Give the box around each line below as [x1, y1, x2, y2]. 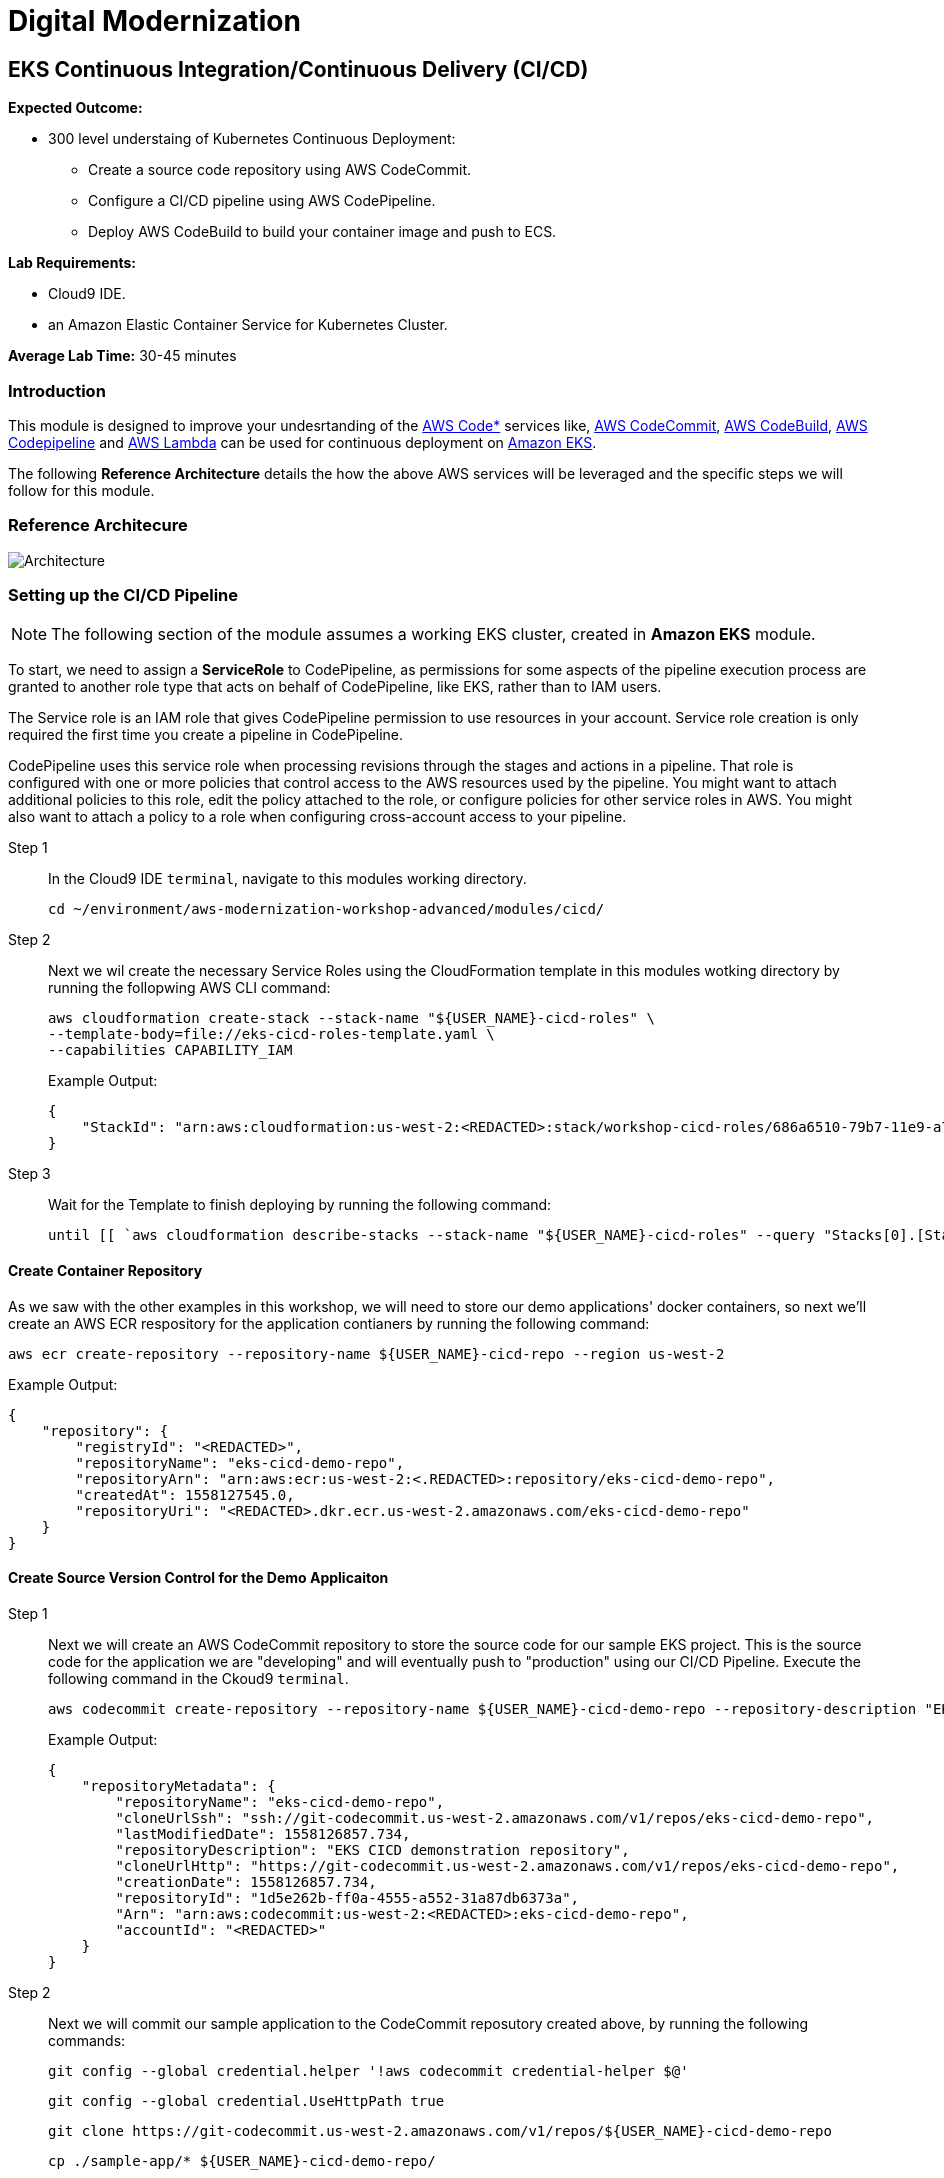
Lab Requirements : [8, 254, 136, 272]
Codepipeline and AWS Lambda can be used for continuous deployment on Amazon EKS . [8, 433, 597, 451]
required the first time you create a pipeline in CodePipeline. [8, 726, 404, 744]
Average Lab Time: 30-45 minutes [8, 347, 237, 365]
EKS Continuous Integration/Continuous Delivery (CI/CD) [8, 56, 589, 82]
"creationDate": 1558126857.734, [115, 1873, 377, 1890]
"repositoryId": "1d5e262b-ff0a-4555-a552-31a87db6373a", [115, 1889, 580, 1906]
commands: [48, 2031, 126, 2049]
